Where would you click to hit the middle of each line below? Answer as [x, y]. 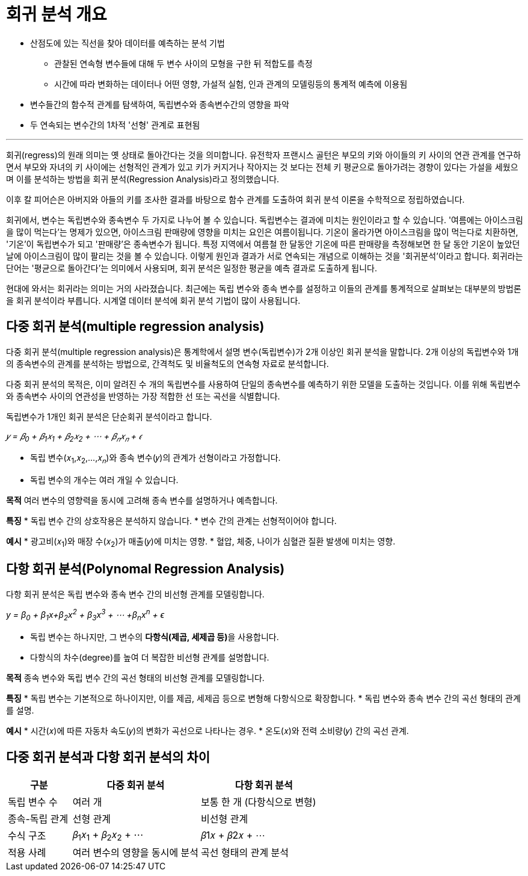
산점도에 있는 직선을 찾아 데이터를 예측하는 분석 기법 [127, 43]
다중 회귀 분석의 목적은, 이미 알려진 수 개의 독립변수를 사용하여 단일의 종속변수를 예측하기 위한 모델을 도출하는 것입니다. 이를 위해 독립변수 [263, 384]
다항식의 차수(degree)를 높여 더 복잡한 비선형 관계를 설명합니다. [150, 658]
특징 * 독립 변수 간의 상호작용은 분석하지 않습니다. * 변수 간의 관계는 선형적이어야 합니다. [171, 521]
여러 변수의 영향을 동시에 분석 [136, 853]
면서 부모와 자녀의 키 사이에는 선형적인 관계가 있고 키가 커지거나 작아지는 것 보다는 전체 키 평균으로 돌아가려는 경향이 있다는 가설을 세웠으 [262, 167]
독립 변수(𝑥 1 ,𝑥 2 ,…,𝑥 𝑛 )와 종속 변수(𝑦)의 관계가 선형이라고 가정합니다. [155, 459]
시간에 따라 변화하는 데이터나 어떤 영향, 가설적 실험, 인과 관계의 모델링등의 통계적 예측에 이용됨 [231, 84]
